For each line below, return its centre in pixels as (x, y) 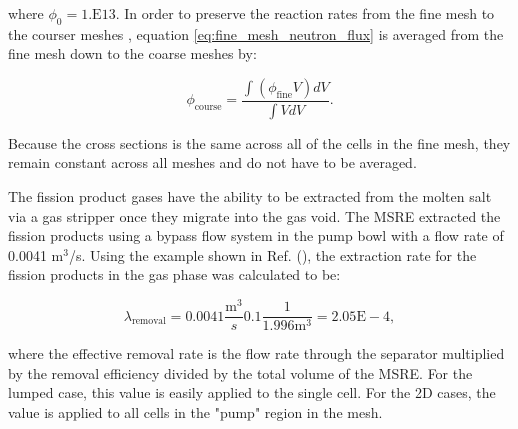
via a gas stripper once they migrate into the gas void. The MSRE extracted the (254, 215)
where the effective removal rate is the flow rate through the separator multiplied (256, 353)
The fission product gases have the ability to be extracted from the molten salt (250, 196)
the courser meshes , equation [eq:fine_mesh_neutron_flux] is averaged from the (256, 33)
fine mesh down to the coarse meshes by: (132, 53)
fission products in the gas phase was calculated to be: (174, 274)
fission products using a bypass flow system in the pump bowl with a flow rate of (256, 235)
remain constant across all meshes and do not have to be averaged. (212, 162)
